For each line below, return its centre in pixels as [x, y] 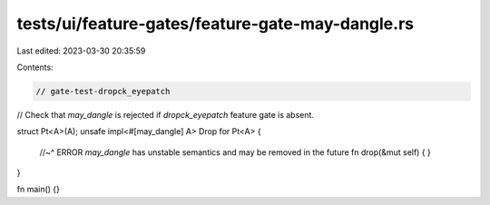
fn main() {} [39, 190]
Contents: [35, 67]
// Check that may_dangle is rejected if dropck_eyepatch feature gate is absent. [166, 114]
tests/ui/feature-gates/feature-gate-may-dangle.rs [216, 24]
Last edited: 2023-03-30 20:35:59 [81, 51]
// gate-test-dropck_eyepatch [103, 91]
